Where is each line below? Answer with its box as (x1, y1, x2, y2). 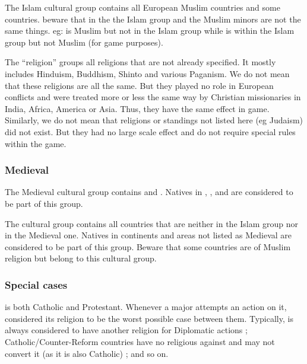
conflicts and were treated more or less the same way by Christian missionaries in (5, 91, 301, 103)
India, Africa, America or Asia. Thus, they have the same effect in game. (5, 102, 270, 114)
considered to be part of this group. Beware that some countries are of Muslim (5, 240, 291, 253)
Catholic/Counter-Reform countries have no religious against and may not (5, 335, 275, 347)
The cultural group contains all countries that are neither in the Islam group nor (5, 217, 299, 229)
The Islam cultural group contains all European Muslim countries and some (5, 1, 280, 13)
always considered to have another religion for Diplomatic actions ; (5, 324, 248, 336)
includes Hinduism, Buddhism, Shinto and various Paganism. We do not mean (5, 67, 290, 79)
